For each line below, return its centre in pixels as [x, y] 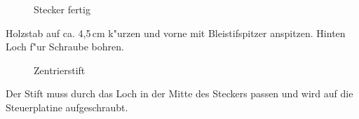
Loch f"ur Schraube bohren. [65, 47]
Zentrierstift [60, 70]
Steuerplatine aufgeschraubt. [67, 107]
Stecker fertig [62, 9]
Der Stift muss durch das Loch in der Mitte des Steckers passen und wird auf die [179, 93]
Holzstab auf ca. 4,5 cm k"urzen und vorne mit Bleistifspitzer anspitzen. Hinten [176, 33]
